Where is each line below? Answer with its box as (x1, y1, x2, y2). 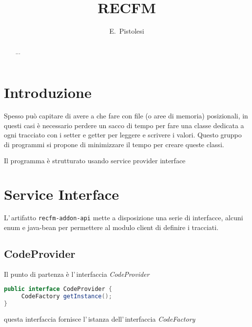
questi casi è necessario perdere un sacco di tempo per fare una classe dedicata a (4, 120, 244, 130)
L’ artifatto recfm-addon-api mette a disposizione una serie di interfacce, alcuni (4, 212, 243, 223)
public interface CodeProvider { (4, 286, 112, 293)
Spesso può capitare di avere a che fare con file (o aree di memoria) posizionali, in (4, 111, 248, 121)
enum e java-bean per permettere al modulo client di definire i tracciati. (4, 222, 219, 232)
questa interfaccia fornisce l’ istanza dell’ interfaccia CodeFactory (4, 313, 195, 324)
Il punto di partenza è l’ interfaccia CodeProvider (4, 269, 150, 279)
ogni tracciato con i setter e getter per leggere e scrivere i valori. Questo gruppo (4, 130, 242, 140)
